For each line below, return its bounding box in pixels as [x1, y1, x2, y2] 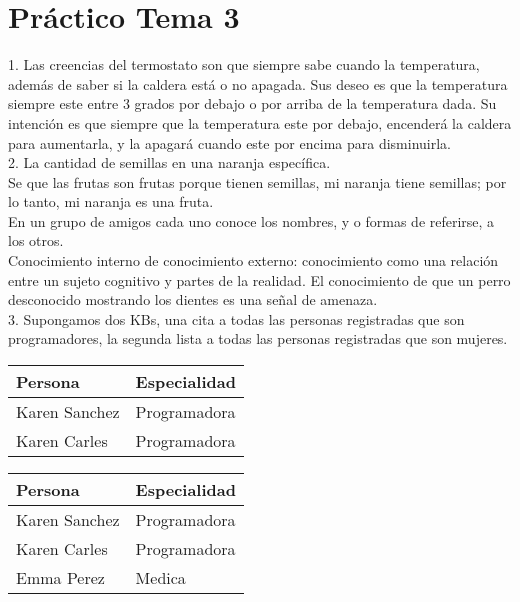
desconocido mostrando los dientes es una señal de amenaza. [8, 289, 378, 310]
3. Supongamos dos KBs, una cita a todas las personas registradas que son [8, 308, 465, 329]
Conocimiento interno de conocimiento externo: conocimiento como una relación [8, 250, 499, 271]
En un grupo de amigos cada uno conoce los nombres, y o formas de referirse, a [8, 210, 495, 231]
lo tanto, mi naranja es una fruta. [8, 191, 214, 212]
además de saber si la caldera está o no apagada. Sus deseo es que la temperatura [8, 73, 508, 94]
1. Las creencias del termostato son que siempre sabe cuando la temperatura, [8, 54, 480, 75]
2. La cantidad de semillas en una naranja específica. [8, 152, 331, 173]
